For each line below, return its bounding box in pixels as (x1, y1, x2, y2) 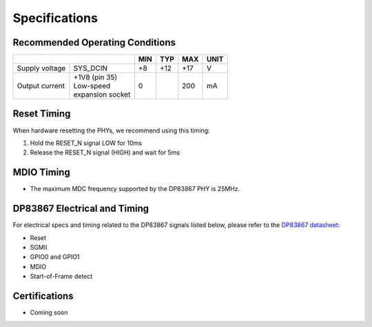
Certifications (12, 290, 74, 301)
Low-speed (73, 81, 111, 91)
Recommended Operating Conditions (12, 37, 176, 48)
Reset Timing (12, 108, 71, 120)
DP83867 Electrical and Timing (12, 203, 149, 215)
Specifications (12, 10, 98, 26)
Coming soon (30, 308, 68, 317)
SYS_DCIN (73, 63, 108, 73)
